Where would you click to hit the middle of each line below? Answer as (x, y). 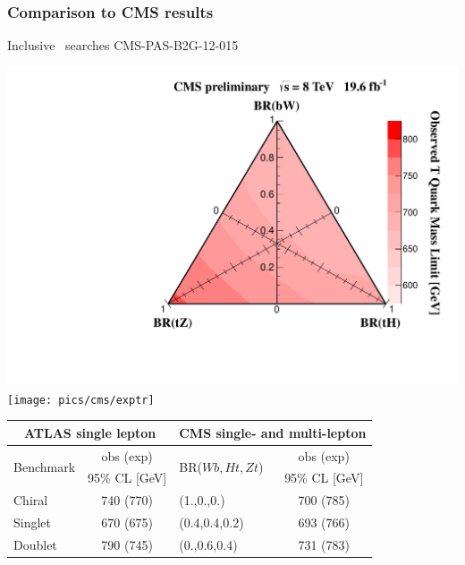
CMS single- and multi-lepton (273, 432)
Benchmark (45, 467)
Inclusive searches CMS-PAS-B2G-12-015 (123, 45)
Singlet (33, 522)
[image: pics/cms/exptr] (81, 400)
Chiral (31, 500)
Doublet (35, 544)
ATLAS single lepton (90, 432)
